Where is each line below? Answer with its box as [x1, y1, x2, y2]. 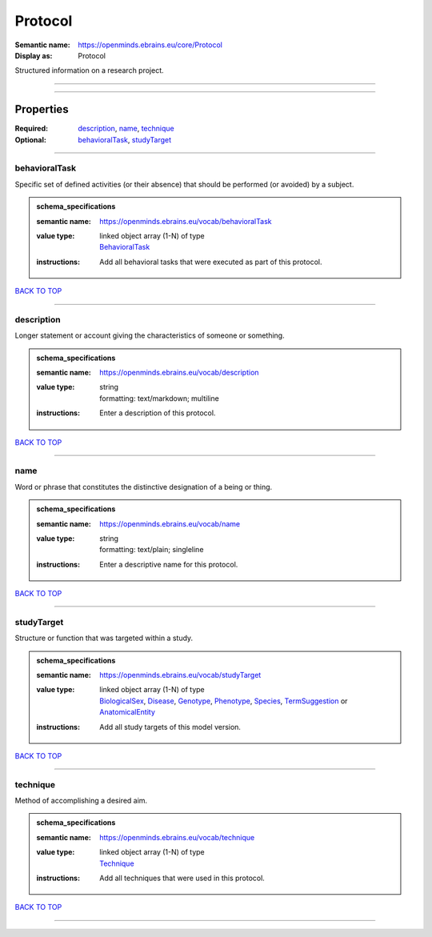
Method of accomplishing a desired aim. [14, 796, 148, 806]
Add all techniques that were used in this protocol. [99, 873, 266, 883]
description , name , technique [78, 124, 175, 134]
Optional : [14, 134, 47, 144]
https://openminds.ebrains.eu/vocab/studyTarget [99, 671, 262, 679]
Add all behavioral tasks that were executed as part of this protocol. [99, 257, 322, 266]
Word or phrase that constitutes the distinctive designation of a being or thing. [14, 482, 273, 491]
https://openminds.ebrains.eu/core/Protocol [78, 40, 223, 50]
